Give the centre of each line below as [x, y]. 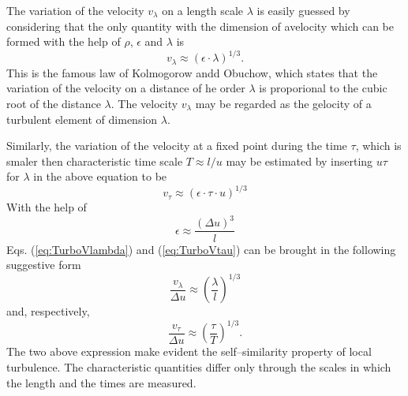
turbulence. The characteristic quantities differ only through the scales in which [199, 366]
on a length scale [203, 10]
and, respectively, [48, 311]
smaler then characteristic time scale [95, 161]
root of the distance [54, 103]
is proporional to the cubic [323, 88]
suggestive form [44, 265]
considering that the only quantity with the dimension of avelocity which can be [200, 26]
